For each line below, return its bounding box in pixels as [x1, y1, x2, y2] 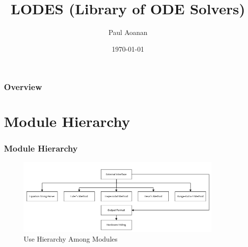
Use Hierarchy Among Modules [24, 234, 118, 244]
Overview [4, 81, 42, 93]
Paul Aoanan [108, 27, 148, 37]
